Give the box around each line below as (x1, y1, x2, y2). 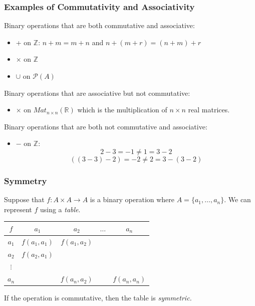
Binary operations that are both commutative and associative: (4, 20, 195, 31)
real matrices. (188, 104, 230, 115)
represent (4, 204, 32, 214)
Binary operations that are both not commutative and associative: (4, 121, 207, 131)
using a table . (40, 204, 81, 214)
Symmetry (4, 174, 47, 187)
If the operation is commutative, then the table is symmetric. (4, 292, 192, 303)
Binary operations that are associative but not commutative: (4, 87, 190, 98)
